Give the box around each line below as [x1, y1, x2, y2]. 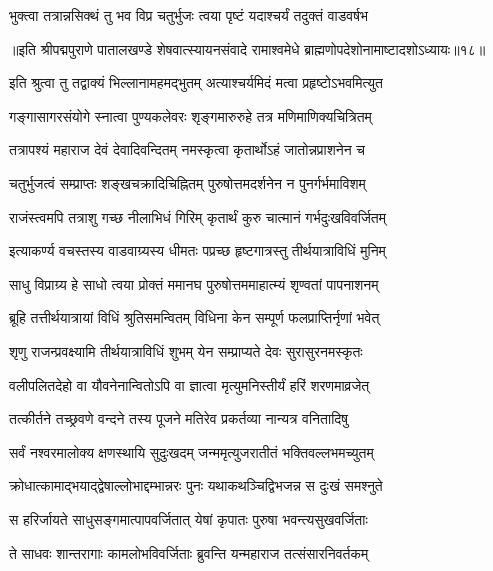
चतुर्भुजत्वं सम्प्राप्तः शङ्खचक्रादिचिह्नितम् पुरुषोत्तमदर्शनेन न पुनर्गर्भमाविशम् [9, 172, 366, 193]
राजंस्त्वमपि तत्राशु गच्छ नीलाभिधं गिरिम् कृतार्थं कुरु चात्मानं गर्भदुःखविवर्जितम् [9, 206, 387, 227]
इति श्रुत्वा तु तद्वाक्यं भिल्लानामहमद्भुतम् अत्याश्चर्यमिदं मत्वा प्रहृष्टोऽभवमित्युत [9, 72, 383, 93]
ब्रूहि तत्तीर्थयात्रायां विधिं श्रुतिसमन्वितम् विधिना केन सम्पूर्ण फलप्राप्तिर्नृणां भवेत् [9, 307, 380, 328]
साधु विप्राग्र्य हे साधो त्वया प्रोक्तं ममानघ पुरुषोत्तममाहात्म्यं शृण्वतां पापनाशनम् [9, 273, 379, 294]
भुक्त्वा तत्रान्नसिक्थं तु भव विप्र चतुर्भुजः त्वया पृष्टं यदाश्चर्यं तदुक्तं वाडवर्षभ [9, 5, 368, 25]
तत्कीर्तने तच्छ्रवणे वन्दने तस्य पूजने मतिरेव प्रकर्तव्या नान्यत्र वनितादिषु [9, 408, 348, 429]
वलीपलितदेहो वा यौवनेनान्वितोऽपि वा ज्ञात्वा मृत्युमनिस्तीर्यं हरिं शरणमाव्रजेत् [9, 374, 370, 395]
